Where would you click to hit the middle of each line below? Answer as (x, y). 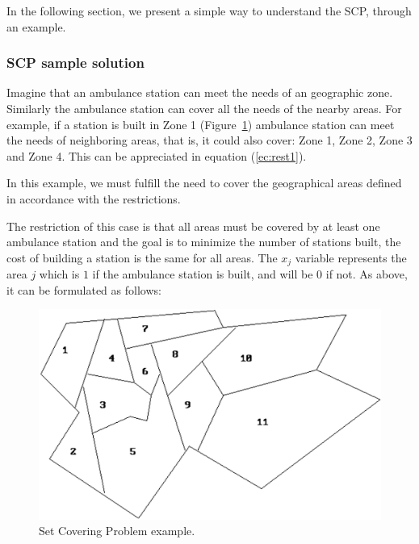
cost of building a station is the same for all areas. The (142, 257)
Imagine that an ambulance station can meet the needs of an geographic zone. (200, 92)
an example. (36, 26)
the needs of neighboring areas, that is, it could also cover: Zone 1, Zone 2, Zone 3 (209, 140)
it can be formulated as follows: (84, 289)
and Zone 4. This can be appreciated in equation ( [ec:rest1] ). (157, 155)
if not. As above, (367, 274)
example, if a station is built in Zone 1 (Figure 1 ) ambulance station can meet (201, 124)
